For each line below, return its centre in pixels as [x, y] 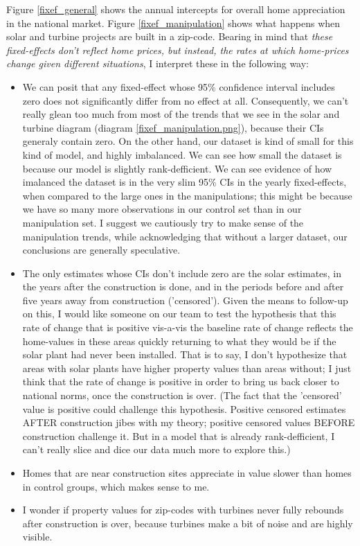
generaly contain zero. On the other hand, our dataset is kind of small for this [188, 141]
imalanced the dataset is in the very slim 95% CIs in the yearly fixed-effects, [184, 182]
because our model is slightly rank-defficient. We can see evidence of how [177, 168]
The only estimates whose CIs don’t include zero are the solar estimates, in [182, 273]
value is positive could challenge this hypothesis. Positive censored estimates [184, 408]
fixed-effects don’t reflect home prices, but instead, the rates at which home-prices [178, 50]
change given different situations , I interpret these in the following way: [158, 63]
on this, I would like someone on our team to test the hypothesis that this [179, 314]
